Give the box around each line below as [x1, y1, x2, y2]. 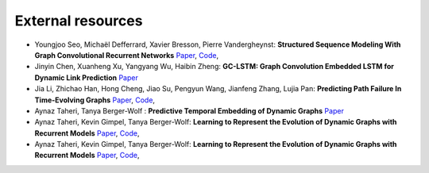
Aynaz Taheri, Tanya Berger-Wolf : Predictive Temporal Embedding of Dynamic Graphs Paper [34, 106, 345, 115]
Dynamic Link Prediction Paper [34, 72, 138, 83]
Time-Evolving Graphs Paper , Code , [34, 95, 155, 105]
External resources [14, 12, 143, 29]
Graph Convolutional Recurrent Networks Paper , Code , [34, 50, 218, 60]
